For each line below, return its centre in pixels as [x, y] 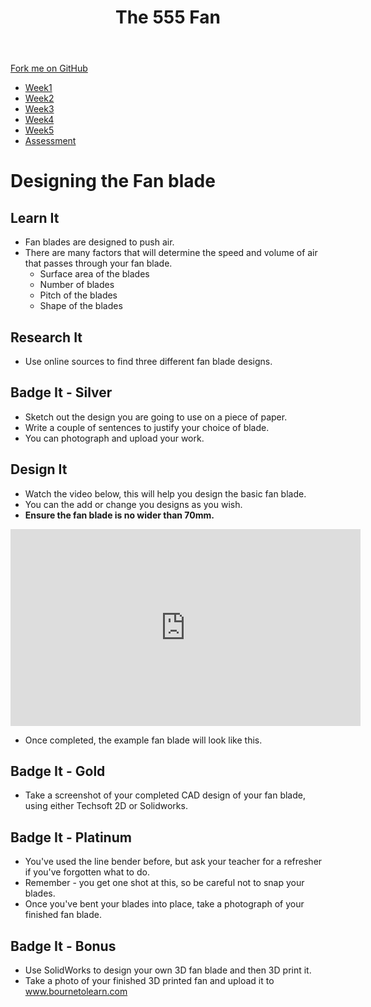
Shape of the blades [81, 306]
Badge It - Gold [58, 771]
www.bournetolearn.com [76, 992]
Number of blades [77, 285]
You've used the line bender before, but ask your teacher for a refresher [173, 862]
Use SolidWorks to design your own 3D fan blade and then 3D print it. [168, 970]
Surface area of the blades [94, 274]
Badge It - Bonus [63, 946]
